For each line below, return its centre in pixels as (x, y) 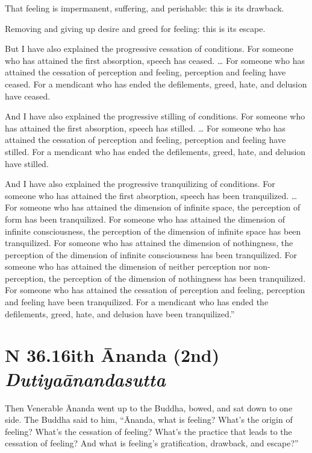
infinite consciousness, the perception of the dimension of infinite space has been (153, 231)
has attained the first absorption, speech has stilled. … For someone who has (145, 128)
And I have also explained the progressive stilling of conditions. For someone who (155, 116)
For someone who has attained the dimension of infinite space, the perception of (153, 207)
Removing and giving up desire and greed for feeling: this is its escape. (135, 28)
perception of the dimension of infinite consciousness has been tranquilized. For (151, 254)
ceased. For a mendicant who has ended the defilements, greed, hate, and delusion (156, 84)
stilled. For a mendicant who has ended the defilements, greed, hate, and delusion (155, 151)
